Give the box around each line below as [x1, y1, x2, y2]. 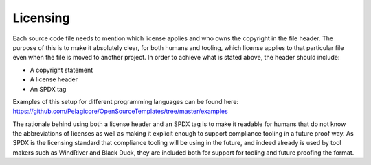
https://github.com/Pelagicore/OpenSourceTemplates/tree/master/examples [12, 107, 228, 116]
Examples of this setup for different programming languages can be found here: [12, 97, 239, 105]
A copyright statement [30, 66, 93, 74]
